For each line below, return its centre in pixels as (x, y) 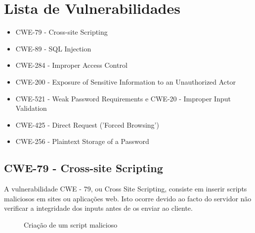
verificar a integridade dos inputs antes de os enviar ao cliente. (98, 208)
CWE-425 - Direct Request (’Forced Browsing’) (87, 124)
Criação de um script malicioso (71, 224)
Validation (31, 108)
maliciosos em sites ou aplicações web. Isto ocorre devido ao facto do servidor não (128, 198)
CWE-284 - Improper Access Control (71, 65)
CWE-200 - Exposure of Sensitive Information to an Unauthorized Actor (126, 81)
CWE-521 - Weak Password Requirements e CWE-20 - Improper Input (123, 98)
